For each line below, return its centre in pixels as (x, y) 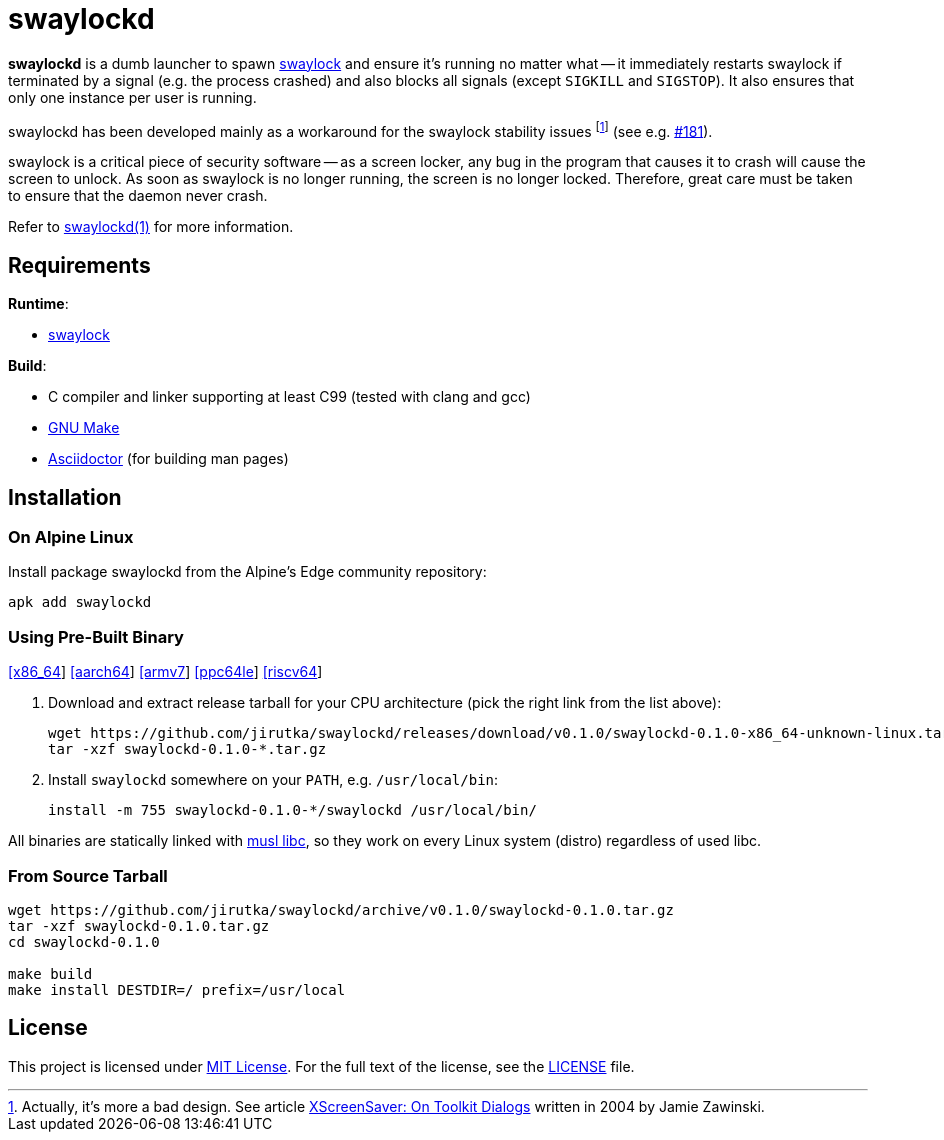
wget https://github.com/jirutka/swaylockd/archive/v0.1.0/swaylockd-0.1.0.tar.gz (341, 909)
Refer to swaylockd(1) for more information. (151, 227)
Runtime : (38, 304)
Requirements (79, 265)
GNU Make (84, 428)
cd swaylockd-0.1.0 (84, 941)
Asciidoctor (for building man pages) (168, 459)
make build (50, 973)
